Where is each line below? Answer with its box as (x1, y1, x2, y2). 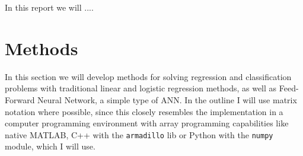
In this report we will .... (5, 1, 94, 13)
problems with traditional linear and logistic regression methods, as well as (5, 82, 277, 94)
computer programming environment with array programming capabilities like (5, 117, 289, 129)
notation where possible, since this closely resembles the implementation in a (5, 105, 283, 117)
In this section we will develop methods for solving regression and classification (5, 70, 292, 82)
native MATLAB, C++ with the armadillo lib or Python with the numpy (5, 128, 273, 141)
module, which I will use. (5, 140, 95, 152)
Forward (5, 93, 35, 106)
